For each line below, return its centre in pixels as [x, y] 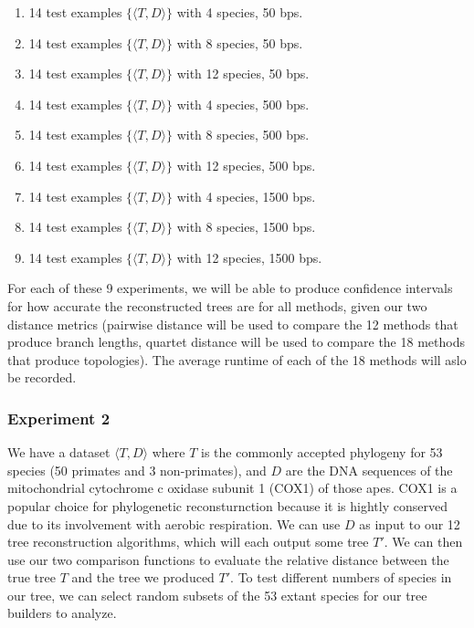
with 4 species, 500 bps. [243, 104]
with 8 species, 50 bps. [240, 42]
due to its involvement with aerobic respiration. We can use [174, 523]
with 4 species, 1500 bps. [246, 196]
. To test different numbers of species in [341, 577]
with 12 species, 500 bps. [246, 165]
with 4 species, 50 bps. [240, 12]
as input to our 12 [410, 523]
